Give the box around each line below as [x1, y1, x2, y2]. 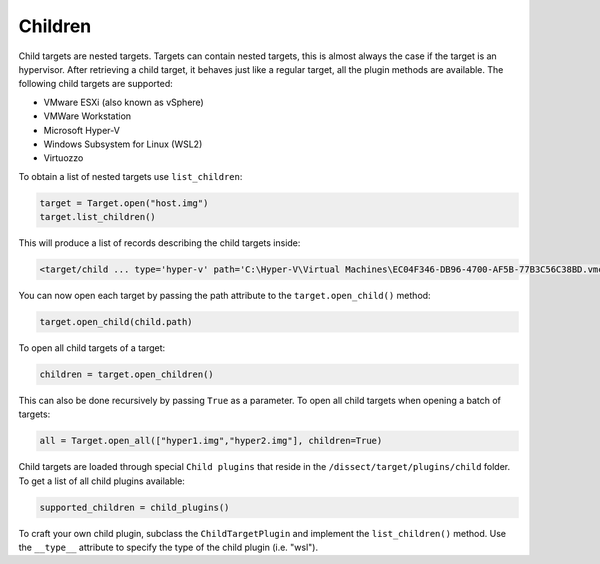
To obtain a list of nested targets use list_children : [18, 170, 243, 182]
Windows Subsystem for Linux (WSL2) [43, 138, 203, 150]
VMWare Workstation [43, 110, 132, 122]
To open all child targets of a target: [18, 341, 166, 354]
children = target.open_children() [39, 368, 214, 380]
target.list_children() [39, 211, 157, 223]
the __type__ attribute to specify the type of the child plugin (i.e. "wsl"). [18, 541, 319, 554]
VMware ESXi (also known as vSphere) [43, 96, 204, 108]
